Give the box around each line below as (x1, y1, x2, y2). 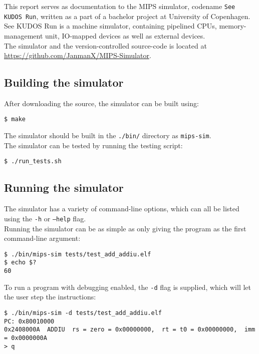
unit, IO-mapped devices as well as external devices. (45, 30, 205, 41)
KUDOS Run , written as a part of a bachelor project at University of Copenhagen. (4, 11, 250, 21)
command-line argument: (4, 233, 81, 243)
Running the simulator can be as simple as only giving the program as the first (4, 223, 246, 233)
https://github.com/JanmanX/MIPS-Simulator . (4, 50, 151, 61)
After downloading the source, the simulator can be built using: (4, 98, 199, 108)
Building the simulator (4, 75, 124, 90)
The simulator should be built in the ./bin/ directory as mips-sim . (4, 130, 211, 141)
